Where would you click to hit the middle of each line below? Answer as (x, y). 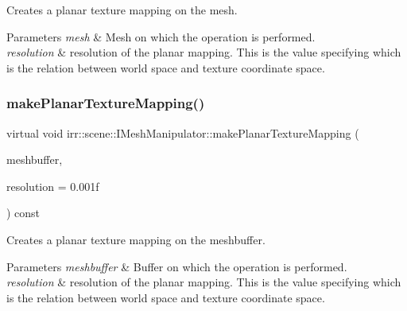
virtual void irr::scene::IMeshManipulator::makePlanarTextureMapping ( (183, 132)
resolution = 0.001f (53, 186)
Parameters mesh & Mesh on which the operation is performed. (161, 36)
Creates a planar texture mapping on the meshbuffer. (136, 239)
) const (23, 213)
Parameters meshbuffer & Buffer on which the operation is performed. (177, 266)
